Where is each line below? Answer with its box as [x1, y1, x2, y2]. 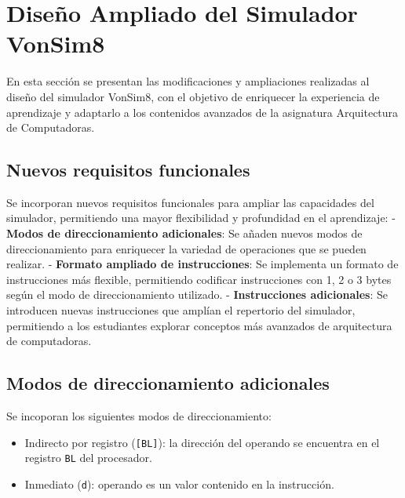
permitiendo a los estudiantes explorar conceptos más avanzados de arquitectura [6, 317, 392, 333]
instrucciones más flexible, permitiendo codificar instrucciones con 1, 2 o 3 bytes [6, 271, 392, 287]
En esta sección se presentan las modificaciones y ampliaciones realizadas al [6, 73, 370, 89]
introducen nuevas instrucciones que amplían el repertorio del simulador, [6, 302, 356, 318]
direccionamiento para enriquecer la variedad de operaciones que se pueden [6, 240, 367, 256]
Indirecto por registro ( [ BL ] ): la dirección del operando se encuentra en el [24, 434, 380, 450]
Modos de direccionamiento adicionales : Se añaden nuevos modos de [6, 225, 363, 242]
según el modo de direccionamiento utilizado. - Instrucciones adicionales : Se [6, 286, 388, 303]
